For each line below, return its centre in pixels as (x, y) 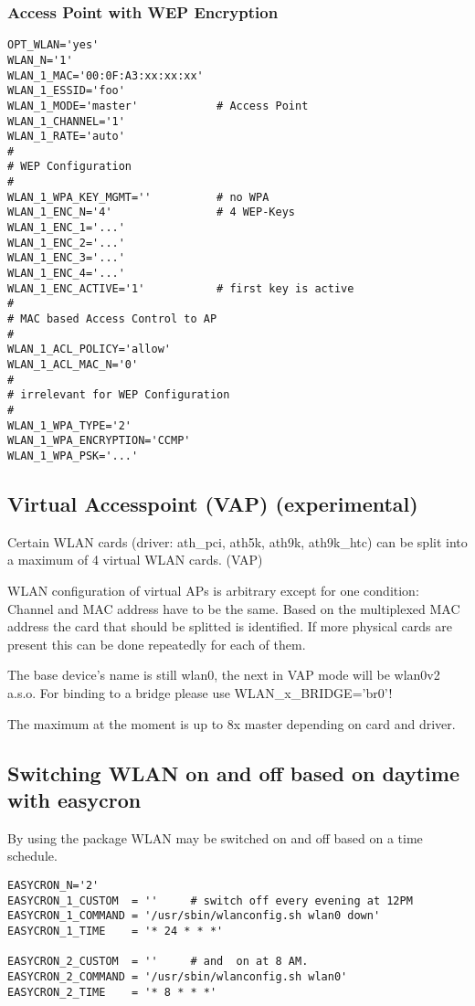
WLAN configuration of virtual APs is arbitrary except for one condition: (213, 590)
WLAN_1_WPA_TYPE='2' (70, 425)
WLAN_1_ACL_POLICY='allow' (89, 349)
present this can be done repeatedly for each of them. (157, 644)
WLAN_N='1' (40, 60)
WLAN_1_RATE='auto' (66, 137)
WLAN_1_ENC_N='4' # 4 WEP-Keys (151, 212)
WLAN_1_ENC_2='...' (66, 243)
